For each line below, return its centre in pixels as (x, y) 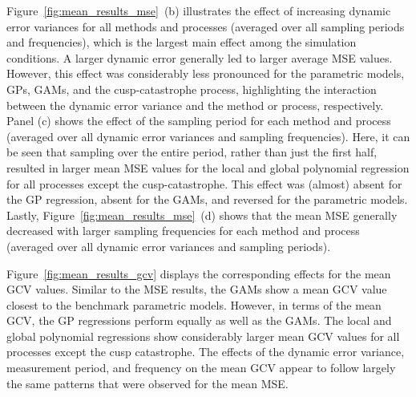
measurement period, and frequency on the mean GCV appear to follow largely (201, 368)
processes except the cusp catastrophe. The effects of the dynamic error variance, (206, 352)
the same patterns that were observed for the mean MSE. (147, 383)
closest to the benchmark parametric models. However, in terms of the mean (194, 304)
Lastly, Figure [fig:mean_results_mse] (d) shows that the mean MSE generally (202, 215)
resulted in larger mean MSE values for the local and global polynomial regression (208, 167)
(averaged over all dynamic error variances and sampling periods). (169, 246)
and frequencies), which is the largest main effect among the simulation (182, 42)
